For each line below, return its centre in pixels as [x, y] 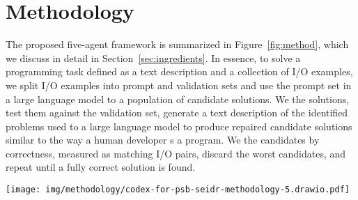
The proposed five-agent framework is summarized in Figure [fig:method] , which [177, 44]
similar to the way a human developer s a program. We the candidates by [163, 140]
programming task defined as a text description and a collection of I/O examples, [179, 71]
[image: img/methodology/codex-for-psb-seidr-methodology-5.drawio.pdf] [178, 190]
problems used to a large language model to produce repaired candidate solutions [179, 126]
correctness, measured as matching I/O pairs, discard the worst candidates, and [176, 153]
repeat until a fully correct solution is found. [101, 167]
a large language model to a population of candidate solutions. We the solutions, [178, 99]
